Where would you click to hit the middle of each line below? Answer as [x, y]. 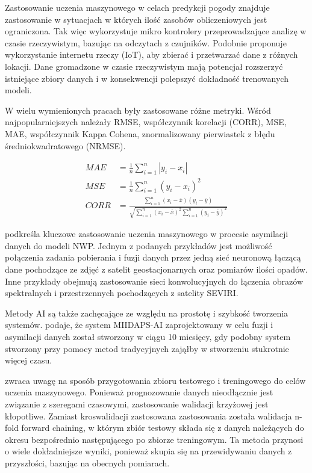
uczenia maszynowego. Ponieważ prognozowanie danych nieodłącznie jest [139, 392]
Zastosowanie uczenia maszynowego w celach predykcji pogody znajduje [137, 7]
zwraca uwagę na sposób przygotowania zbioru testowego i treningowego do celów [155, 380]
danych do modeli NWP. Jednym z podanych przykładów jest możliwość [139, 245]
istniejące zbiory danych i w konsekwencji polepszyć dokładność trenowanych [147, 78]
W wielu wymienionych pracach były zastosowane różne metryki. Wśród [138, 110]
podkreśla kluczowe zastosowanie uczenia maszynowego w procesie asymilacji [147, 234]
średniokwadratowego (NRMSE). [65, 145]
